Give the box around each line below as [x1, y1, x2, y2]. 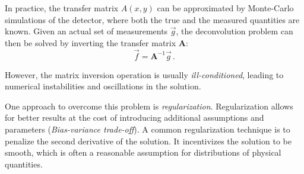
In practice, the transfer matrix [5, 2, 119, 14]
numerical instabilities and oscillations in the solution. [5, 80, 201, 92]
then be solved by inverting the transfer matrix [5, 36, 176, 49]
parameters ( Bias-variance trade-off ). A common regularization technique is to [5, 123, 290, 135]
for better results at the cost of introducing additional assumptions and [5, 111, 264, 124]
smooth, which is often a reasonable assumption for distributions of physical [5, 146, 281, 159]
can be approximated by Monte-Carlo [157, 2, 294, 14]
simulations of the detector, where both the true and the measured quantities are [5, 13, 300, 25]
